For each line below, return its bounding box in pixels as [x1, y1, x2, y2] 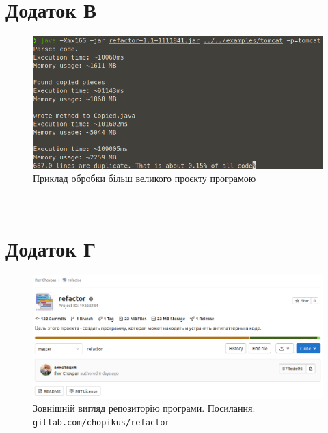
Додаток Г [5, 234, 96, 262]
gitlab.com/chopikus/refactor [33, 417, 170, 428]
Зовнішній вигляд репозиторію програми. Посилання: [33, 401, 256, 415]
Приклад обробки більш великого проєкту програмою [33, 171, 256, 185]
